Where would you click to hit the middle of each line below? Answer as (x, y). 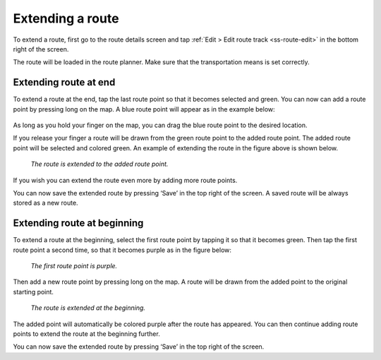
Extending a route (66, 18)
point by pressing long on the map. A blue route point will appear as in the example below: (144, 109)
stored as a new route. (46, 203)
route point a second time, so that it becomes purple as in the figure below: (122, 250)
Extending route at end (64, 82)
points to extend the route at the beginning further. (86, 334)
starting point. (34, 292)
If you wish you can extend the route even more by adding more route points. (125, 180)
